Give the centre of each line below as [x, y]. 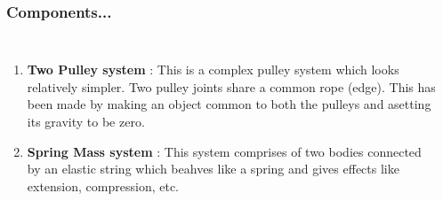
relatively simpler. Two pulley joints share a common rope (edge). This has [231, 86]
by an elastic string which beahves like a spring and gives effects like [213, 169]
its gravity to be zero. [86, 121]
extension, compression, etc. [103, 186]
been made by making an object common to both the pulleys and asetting [229, 104]
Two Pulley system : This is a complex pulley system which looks [213, 70]
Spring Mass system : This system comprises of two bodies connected [224, 151]
